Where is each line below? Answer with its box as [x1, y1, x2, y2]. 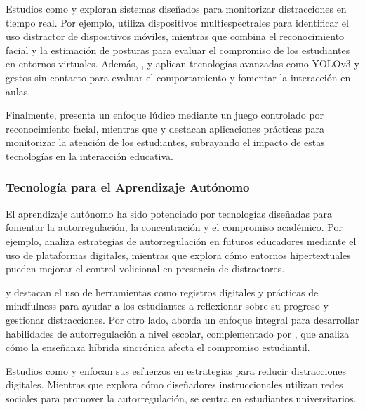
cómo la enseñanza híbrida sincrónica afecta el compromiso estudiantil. [6, 340, 310, 355]
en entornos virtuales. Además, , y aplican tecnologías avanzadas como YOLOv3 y [6, 56, 359, 71]
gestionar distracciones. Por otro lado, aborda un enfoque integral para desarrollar [6, 312, 359, 326]
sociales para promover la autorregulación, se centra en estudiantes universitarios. [6, 390, 357, 405]
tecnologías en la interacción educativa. [6, 148, 173, 163]
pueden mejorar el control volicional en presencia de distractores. [6, 261, 285, 276]
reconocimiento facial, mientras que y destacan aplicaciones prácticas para [6, 121, 324, 135]
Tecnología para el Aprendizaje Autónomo [6, 178, 250, 196]
